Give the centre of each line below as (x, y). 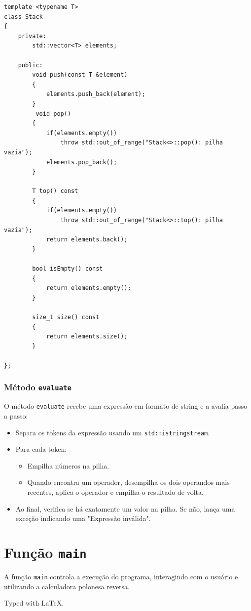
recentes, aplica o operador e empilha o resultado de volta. (115, 492)
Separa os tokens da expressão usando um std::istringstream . (113, 432)
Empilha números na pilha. (68, 465)
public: (30, 65)
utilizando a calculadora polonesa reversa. (67, 586)
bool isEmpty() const (68, 269)
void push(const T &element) (80, 75)
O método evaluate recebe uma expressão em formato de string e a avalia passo (126, 406)
